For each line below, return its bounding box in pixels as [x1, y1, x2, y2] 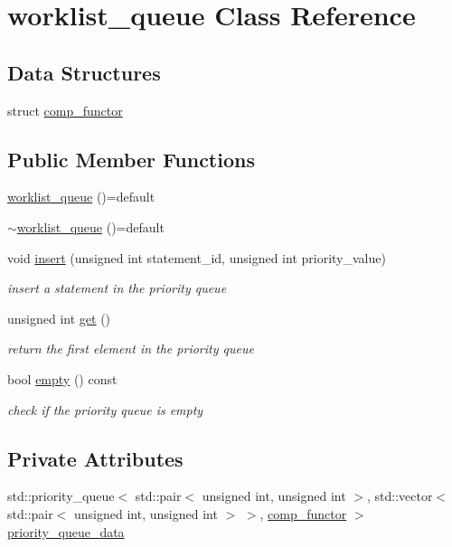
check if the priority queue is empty [7, 400, 203, 419]
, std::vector [366, 486, 433, 505]
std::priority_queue [7, 486, 115, 505]
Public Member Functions [7, 145, 255, 173]
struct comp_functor [7, 100, 123, 119]
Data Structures [7, 58, 161, 86]
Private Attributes [7, 444, 184, 472]
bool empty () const [7, 369, 118, 388]
